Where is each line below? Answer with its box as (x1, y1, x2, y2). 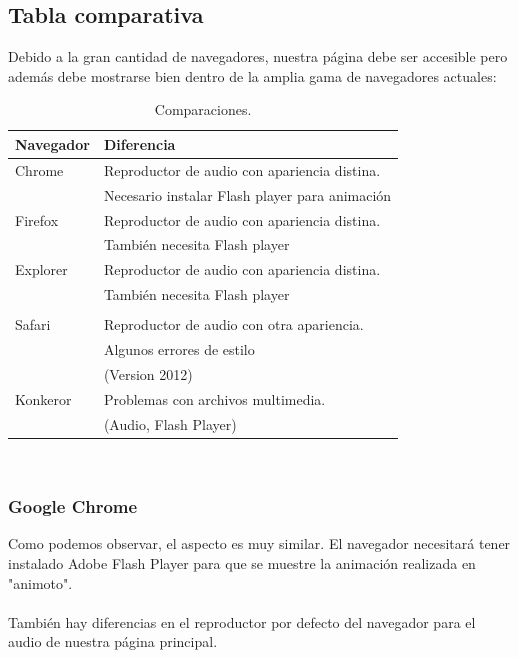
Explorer (15, 259, 68, 280)
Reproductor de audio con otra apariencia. (103, 314, 364, 335)
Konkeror (15, 388, 72, 409)
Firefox (15, 209, 59, 230)
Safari (15, 314, 51, 335)
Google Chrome (8, 494, 138, 519)
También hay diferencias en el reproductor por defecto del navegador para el (8, 611, 476, 632)
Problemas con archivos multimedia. (103, 388, 326, 409)
